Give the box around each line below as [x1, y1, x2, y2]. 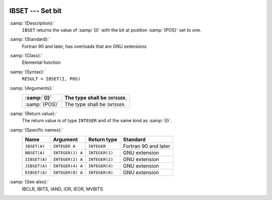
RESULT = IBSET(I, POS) [22, 76, 81, 82]
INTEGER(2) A [53, 156, 83, 162]
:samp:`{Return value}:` [9, 111, 58, 117]
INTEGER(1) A [53, 150, 83, 155]
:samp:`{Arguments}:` [9, 85, 54, 91]
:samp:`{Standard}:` [9, 36, 50, 42]
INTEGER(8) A [53, 170, 83, 175]
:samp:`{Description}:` [9, 20, 55, 26]
